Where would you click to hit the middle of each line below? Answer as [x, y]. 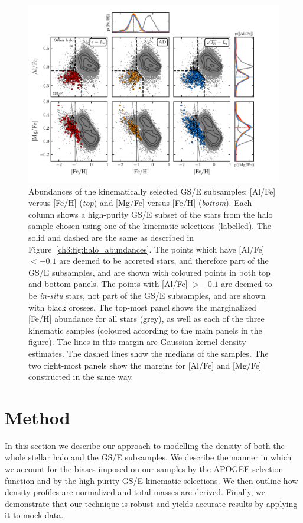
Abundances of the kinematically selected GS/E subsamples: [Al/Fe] [152, 191]
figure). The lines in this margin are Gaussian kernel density [137, 342]
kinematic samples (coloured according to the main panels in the [145, 330]
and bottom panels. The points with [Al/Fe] [108, 284]
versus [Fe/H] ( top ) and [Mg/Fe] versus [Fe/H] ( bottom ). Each [140, 203]
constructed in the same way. [81, 377]
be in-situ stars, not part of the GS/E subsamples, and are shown [147, 295]
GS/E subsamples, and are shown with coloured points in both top [149, 272]
